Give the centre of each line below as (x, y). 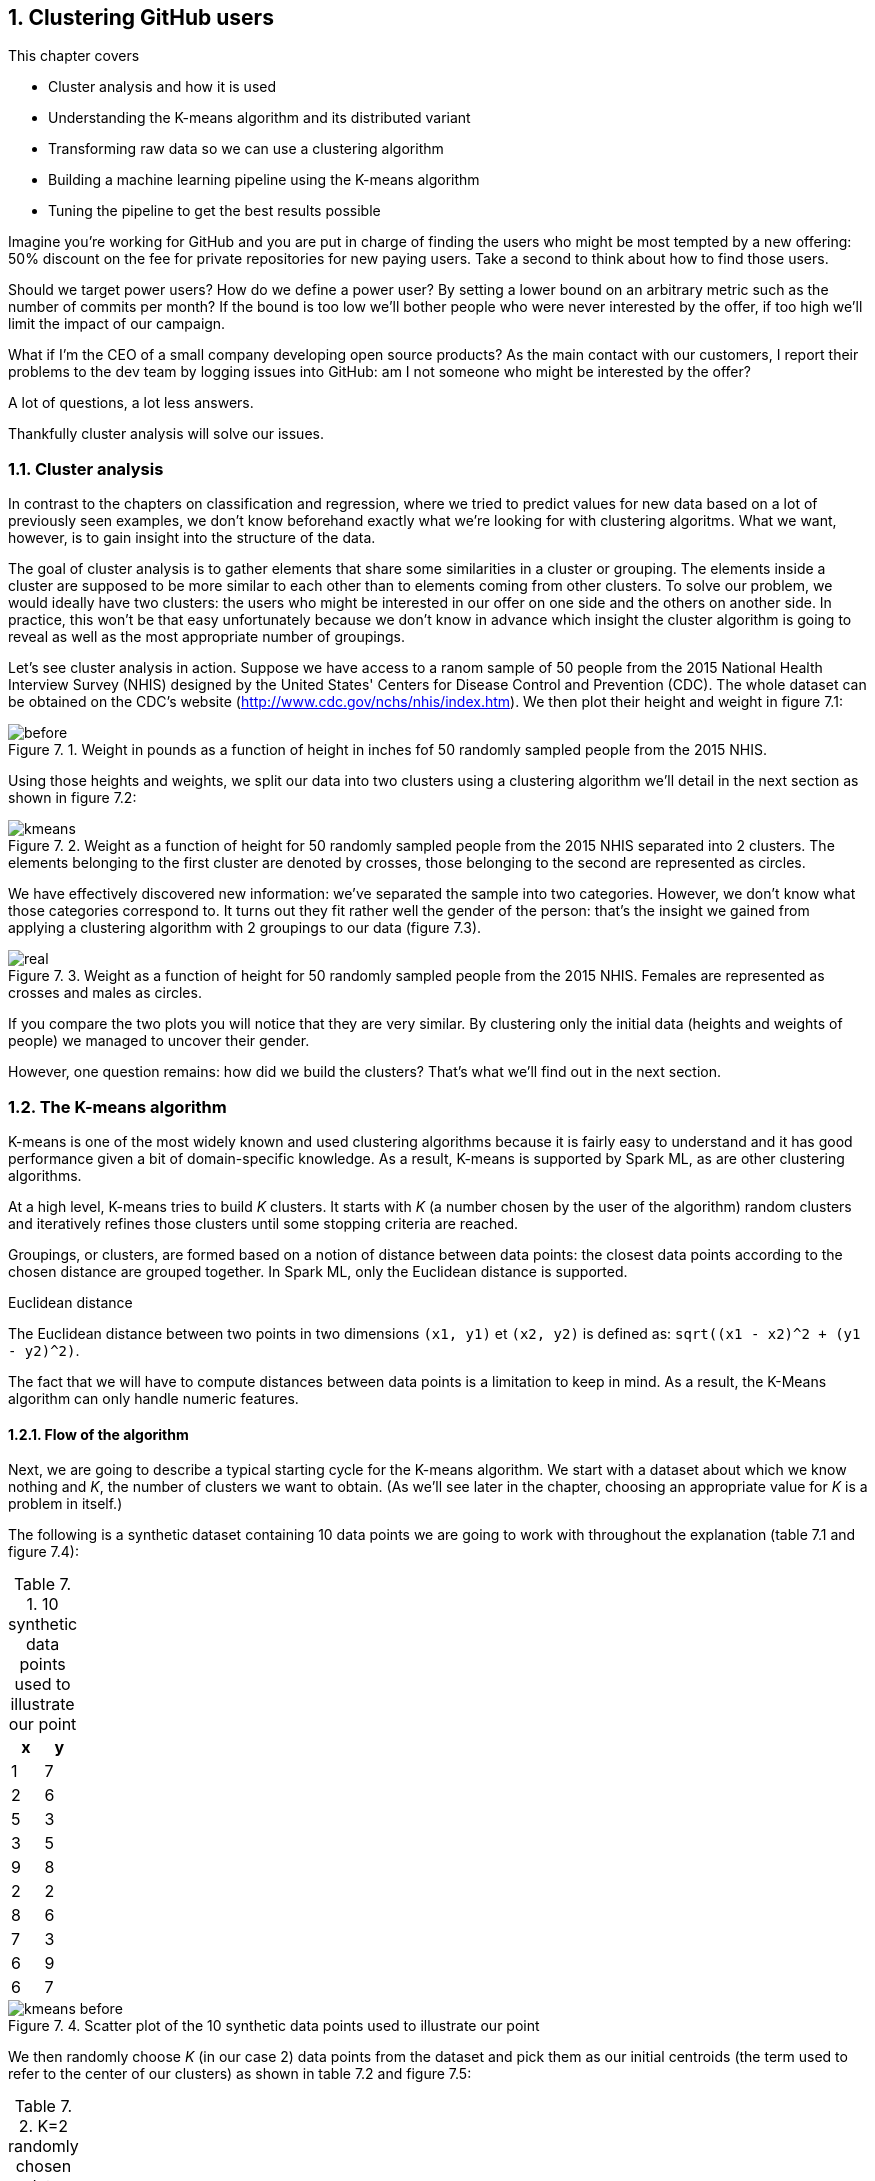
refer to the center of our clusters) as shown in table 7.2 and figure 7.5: (240, 2074)
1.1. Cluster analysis (86, 468)
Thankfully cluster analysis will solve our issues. (166, 434)
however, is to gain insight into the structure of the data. (192, 538)
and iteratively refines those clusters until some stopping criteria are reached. (263, 1223)
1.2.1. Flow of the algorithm (98, 1434)
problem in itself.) (65, 1504)
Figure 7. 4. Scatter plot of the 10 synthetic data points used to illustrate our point (274, 2026)
